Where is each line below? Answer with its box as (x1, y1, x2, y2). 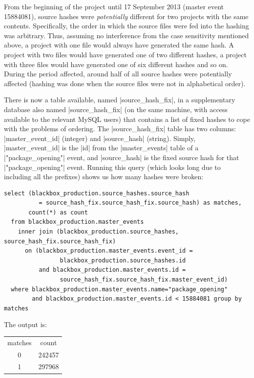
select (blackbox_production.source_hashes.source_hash (4, 189, 190, 197)
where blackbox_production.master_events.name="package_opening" (11, 285, 228, 293)
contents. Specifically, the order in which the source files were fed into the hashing (4, 21, 249, 31)
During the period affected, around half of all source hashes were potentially (4, 69, 232, 79)
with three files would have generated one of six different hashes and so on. (4, 59, 228, 69)
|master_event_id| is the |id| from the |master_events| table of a (4, 142, 199, 153)
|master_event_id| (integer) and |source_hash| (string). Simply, (4, 133, 196, 143)
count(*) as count (28, 209, 88, 216)
